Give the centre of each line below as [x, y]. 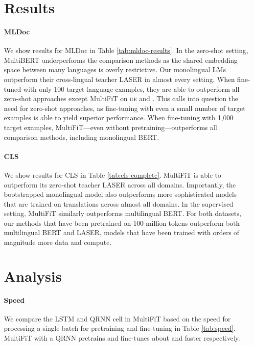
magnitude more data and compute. [58, 242]
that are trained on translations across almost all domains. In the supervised [119, 203]
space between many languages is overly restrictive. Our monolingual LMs [115, 69]
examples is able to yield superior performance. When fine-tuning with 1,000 [119, 118]
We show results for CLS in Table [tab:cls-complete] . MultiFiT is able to [113, 174]
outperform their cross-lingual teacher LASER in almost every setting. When [119, 79]
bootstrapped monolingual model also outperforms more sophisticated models [120, 194]
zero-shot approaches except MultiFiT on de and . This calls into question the [121, 98]
